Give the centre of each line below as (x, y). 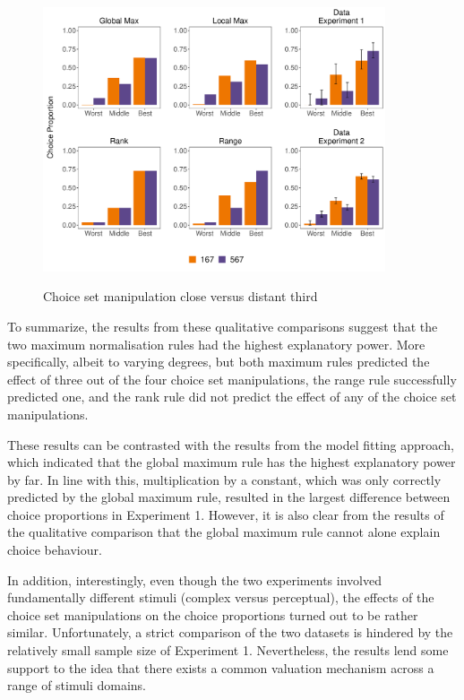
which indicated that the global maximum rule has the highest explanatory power (232, 462)
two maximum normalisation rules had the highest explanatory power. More (216, 344)
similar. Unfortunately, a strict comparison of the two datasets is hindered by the (230, 632)
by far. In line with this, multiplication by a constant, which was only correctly (224, 479)
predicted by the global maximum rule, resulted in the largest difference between (229, 497)
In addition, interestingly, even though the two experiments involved (194, 579)
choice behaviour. (55, 550)
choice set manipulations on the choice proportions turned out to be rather (213, 614)
